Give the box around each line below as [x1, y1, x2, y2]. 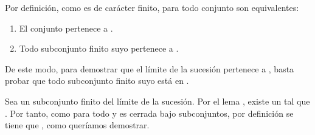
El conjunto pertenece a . [19, 21, 113, 34]
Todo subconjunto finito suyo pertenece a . [19, 42, 179, 55]
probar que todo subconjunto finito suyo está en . [5, 74, 189, 87]
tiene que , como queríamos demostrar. [5, 119, 150, 131]
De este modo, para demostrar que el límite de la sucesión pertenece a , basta [5, 62, 294, 75]
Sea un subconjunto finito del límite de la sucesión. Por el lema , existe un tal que [5, 94, 310, 107]
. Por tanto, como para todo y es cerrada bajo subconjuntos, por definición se [5, 106, 294, 119]
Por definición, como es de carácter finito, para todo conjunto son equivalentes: [5, 1, 299, 13]
